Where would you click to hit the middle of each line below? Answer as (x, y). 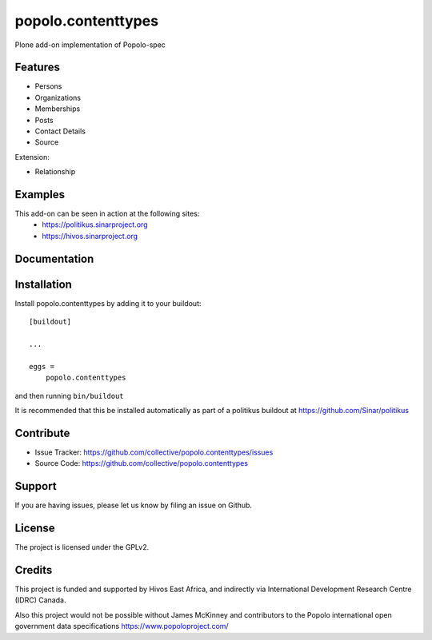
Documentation (54, 258)
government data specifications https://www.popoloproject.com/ (122, 626)
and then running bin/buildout (69, 396)
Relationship (55, 172)
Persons (48, 86)
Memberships (58, 109)
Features (37, 68)
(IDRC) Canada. (40, 600)
